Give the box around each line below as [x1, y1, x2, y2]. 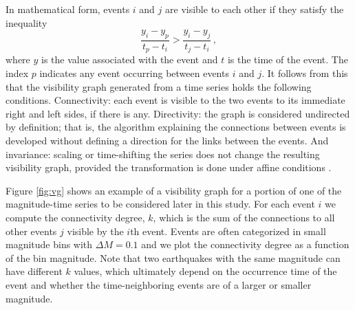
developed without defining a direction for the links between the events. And [6, 133, 329, 148]
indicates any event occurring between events [39, 66, 229, 80]
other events [6, 223, 57, 238]
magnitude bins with [6, 237, 93, 252]
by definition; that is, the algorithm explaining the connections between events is [6, 120, 346, 134]
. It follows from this [261, 66, 348, 80]
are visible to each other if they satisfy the [165, 2, 344, 16]
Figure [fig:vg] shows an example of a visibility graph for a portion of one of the [6, 183, 342, 197]
